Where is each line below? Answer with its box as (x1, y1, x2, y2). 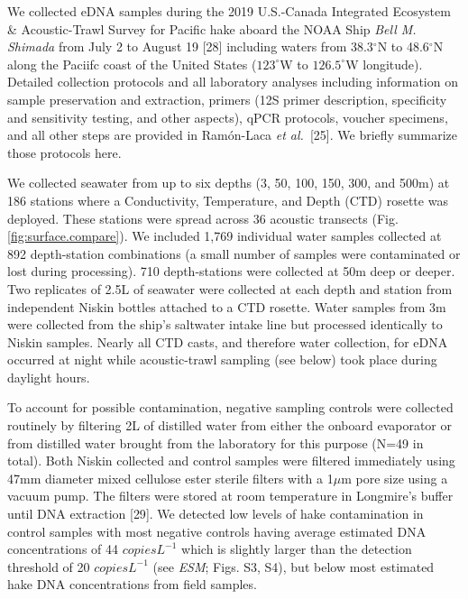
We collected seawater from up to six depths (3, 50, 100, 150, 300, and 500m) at (7, 173, 450, 192)
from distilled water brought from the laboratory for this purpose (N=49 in (7, 433, 424, 452)
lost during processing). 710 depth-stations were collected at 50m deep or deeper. (7, 262, 455, 281)
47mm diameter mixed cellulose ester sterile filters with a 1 (7, 468, 334, 487)
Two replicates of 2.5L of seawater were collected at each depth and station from (7, 279, 453, 298)
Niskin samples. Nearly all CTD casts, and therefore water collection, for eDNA (7, 332, 448, 351)
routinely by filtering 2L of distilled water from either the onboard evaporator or (7, 416, 453, 435)
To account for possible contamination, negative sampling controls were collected (7, 398, 454, 417)
